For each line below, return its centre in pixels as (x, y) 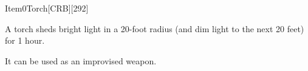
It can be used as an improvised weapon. (81, 60)
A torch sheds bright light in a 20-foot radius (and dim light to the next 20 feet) (155, 28)
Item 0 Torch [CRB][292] (47, 8)
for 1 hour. (25, 40)
